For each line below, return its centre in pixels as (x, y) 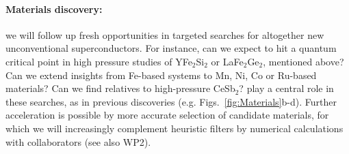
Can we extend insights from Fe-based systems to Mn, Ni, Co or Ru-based (161, 75)
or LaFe (227, 61)
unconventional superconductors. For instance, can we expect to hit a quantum (171, 48)
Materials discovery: (54, 9)
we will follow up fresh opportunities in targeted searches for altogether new (165, 34)
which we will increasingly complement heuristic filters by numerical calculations (174, 128)
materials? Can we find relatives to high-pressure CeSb (120, 88)
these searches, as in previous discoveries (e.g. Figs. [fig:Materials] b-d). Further (171, 101)
